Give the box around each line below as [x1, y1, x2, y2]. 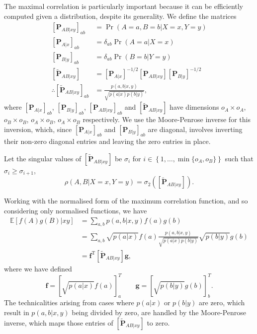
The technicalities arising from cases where [4, 297, 134, 308]
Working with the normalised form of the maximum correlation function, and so [4, 196, 248, 206]
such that [225, 153, 254, 164]
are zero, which [199, 297, 245, 308]
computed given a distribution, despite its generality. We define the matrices [4, 10, 237, 21]
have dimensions [170, 102, 219, 112]
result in [4, 307, 29, 318]
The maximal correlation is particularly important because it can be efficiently [4, 1, 244, 11]
